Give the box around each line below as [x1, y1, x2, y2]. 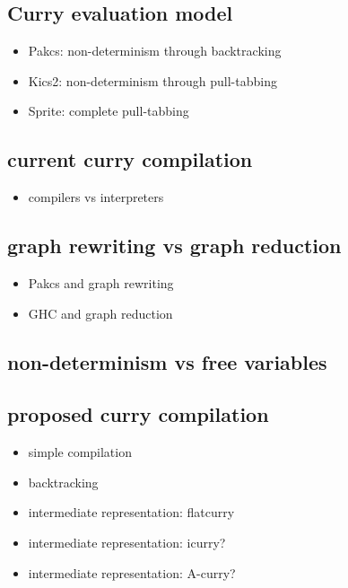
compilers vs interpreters [28, 188, 164, 206]
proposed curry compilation [7, 400, 269, 428]
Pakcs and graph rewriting [28, 273, 174, 292]
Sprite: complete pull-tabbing [28, 101, 189, 120]
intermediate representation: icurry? [28, 532, 226, 551]
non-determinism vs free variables [7, 347, 327, 375]
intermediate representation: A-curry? [28, 563, 236, 582]
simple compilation [28, 443, 132, 461]
